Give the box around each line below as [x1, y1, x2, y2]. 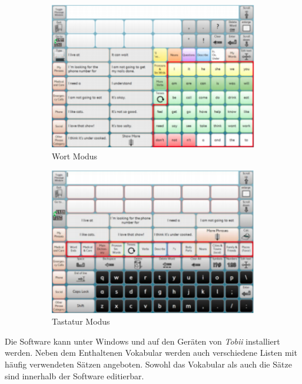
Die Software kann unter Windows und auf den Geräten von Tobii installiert [5, 335, 280, 347]
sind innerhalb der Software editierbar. [5, 369, 144, 382]
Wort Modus [52, 149, 98, 162]
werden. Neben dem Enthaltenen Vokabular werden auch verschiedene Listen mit [5, 346, 297, 359]
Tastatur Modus [52, 315, 110, 328]
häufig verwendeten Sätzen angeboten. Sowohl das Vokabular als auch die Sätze [5, 358, 292, 370]
